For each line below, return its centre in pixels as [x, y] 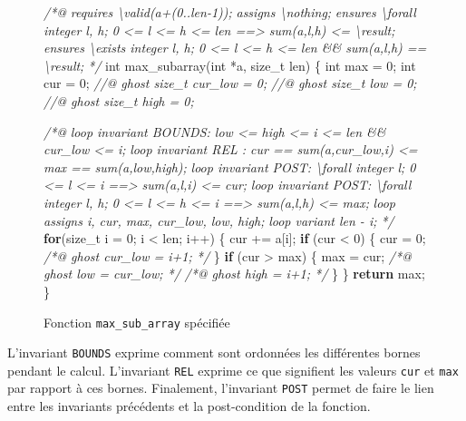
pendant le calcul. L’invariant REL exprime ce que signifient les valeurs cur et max [233, 370]
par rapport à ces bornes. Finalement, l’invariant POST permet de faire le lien [221, 388]
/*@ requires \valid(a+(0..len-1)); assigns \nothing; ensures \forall [230, 12]
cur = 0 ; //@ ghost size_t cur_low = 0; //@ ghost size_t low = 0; [230, 83]
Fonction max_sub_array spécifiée [137, 322]
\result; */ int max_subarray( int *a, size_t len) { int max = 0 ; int [230, 65]
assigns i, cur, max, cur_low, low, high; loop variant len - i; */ [219, 220]
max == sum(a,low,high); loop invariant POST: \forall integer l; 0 [230, 166]
